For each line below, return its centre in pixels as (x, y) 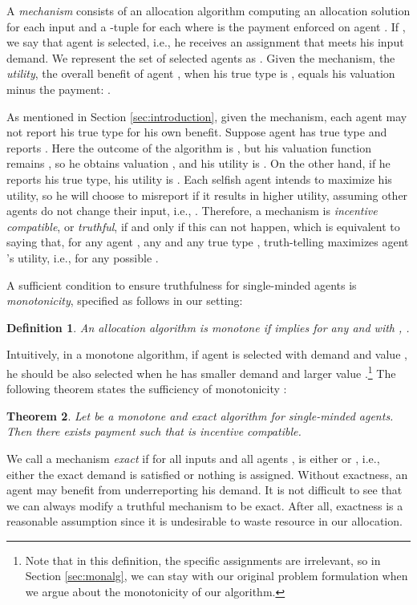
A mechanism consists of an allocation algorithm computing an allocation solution (208, 10)
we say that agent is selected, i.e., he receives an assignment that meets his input (205, 42)
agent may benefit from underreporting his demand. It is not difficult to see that (204, 490)
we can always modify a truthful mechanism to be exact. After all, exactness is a (205, 505)
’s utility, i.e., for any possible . (83, 257)
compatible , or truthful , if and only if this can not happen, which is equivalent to (203, 226)
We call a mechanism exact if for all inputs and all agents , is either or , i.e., (193, 458)
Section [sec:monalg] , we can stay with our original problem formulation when (217, 576)
